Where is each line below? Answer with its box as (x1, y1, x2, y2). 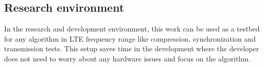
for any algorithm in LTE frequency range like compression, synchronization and (4, 33, 256, 44)
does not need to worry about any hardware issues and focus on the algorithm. (4, 53, 251, 63)
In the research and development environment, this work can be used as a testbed (4, 23, 260, 34)
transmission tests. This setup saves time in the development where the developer (4, 43, 259, 54)
